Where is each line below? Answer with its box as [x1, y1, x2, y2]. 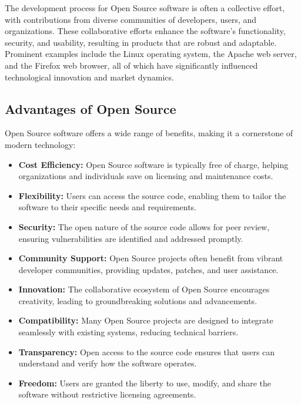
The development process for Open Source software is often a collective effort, [5, 2, 285, 14]
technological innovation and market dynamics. [5, 70, 174, 83]
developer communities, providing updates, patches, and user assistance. [18, 263, 279, 275]
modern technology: [5, 138, 76, 150]
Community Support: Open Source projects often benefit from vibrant [18, 252, 283, 264]
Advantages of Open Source [5, 99, 176, 117]
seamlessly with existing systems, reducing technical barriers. [18, 326, 239, 338]
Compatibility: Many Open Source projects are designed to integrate [18, 314, 273, 326]
